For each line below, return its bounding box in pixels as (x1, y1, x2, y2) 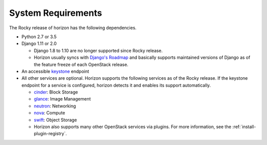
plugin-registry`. (34, 131, 67, 137)
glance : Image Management (34, 96, 91, 102)
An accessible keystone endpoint (21, 68, 89, 74)
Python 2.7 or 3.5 (21, 34, 57, 40)
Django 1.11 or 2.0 (21, 41, 57, 47)
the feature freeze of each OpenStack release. (34, 61, 129, 67)
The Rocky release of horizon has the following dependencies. (9, 25, 137, 31)
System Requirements (9, 7, 102, 18)
